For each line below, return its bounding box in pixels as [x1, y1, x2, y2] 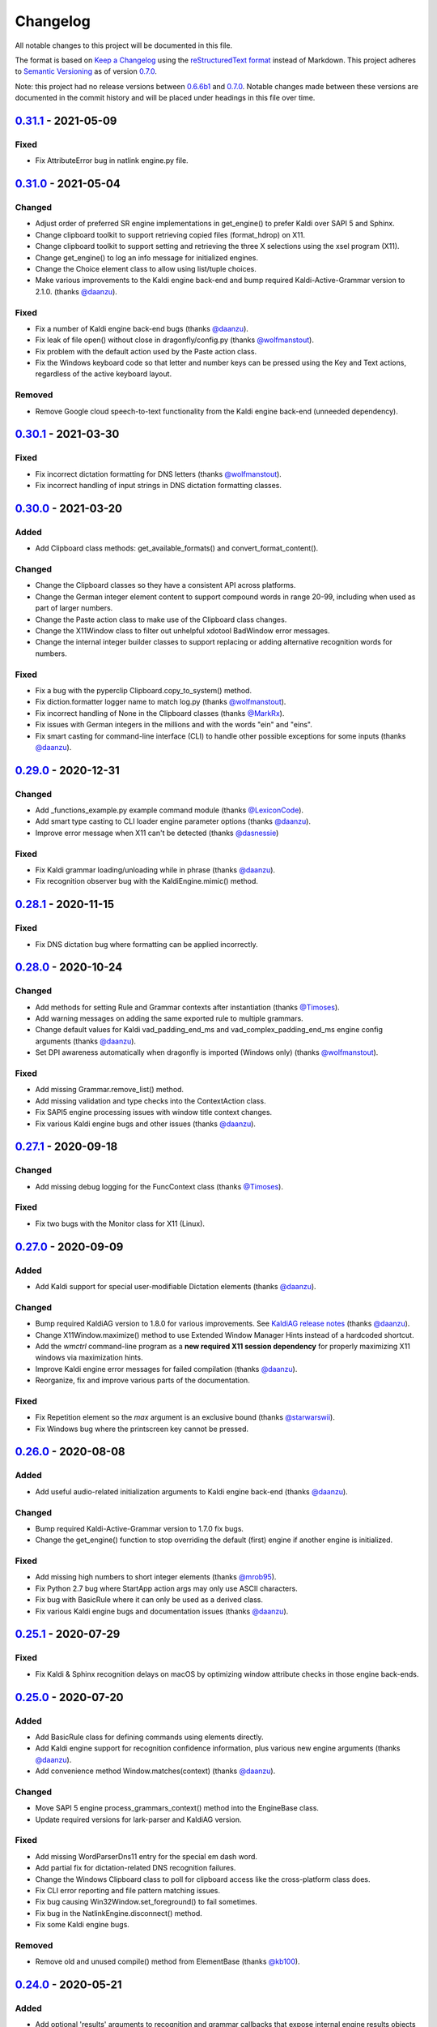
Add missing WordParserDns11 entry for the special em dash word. [35, 1851, 258, 1861]
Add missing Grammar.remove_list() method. [35, 1085, 185, 1095]
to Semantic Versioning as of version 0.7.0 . [15, 66, 158, 76]
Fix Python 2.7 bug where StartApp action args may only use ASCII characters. [35, 1583, 299, 1593]
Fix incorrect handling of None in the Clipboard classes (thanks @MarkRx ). [35, 708, 285, 718]
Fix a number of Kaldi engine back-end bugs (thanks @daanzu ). [35, 324, 248, 333]
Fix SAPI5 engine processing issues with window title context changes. [35, 1108, 273, 1117]
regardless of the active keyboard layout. [35, 369, 172, 379]
